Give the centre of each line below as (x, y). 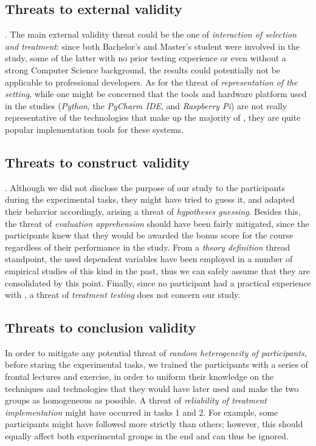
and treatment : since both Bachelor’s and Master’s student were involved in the (153, 46)
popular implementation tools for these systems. (94, 129)
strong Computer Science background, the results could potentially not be (143, 69)
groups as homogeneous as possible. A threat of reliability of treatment (136, 400)
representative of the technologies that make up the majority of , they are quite (153, 117)
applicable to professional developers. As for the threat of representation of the (151, 82)
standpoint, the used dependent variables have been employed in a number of (149, 259)
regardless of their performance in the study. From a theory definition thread (148, 247)
